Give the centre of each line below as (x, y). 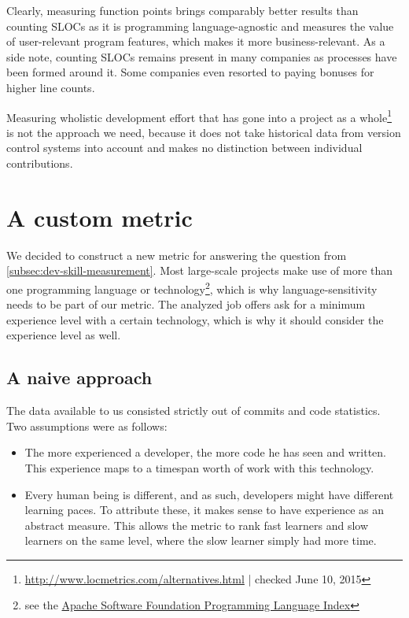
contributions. (40, 163)
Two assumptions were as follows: (87, 426)
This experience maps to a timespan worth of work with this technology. (199, 467)
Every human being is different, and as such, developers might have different (209, 494)
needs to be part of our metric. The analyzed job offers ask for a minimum (186, 304)
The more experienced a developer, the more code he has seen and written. (205, 452)
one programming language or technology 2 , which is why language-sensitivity (192, 287)
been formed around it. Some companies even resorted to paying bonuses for (190, 72)
